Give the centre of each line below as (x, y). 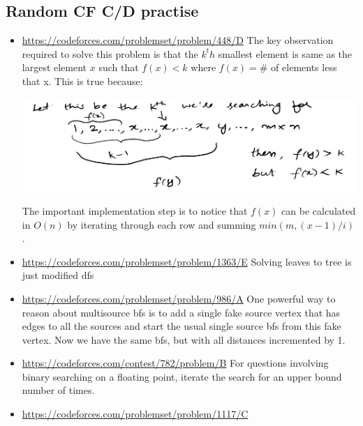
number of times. (58, 390)
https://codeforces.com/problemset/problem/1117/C (135, 414)
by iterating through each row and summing (162, 224)
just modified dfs (58, 275)
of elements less (304, 67)
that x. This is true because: (82, 81)
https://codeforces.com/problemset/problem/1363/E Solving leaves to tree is (187, 261)
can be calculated (319, 210)
